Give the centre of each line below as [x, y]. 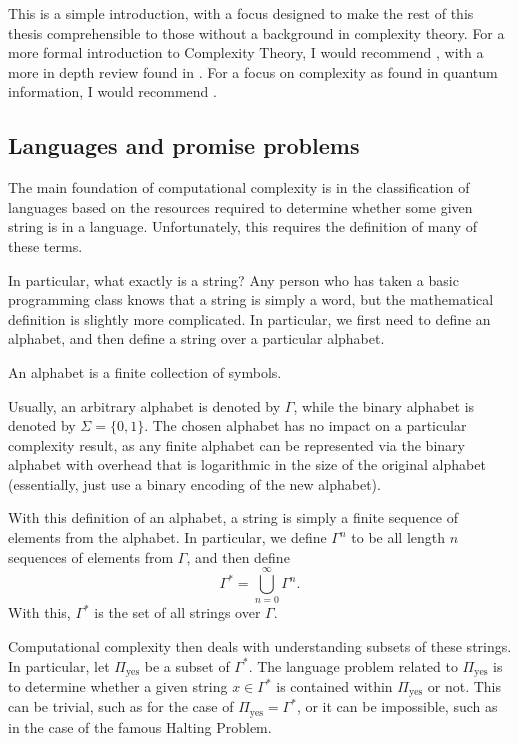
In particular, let [59, 665]
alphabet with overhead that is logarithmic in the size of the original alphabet [247, 464]
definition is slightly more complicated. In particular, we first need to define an [249, 318]
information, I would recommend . [112, 91]
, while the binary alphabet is [384, 405]
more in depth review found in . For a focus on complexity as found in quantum [253, 71]
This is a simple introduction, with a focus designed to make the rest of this [241, 13]
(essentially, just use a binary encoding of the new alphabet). [194, 483]
